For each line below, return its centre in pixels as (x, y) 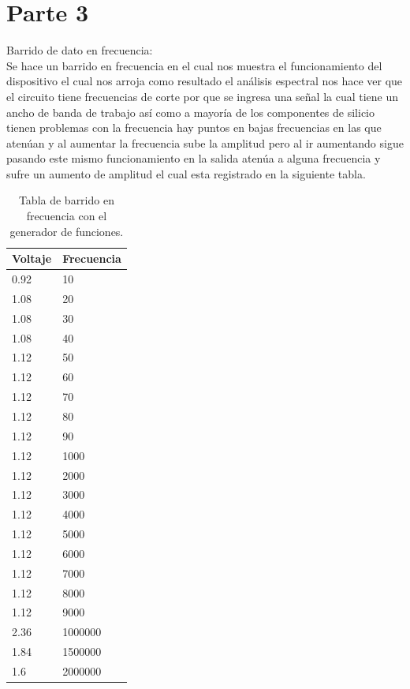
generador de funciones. (67, 231)
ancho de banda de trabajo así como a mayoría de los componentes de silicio (191, 112)
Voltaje (32, 258)
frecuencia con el (67, 216)
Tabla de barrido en (66, 200)
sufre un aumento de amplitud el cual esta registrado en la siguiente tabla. (186, 173)
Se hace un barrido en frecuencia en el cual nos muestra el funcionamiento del (194, 65)
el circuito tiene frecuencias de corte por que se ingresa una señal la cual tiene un (203, 96)
